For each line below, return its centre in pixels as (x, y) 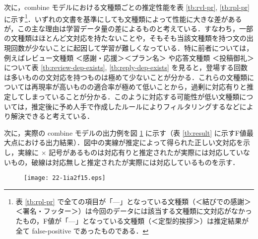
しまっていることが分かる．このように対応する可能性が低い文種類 (132, 96)
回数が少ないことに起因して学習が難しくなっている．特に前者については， (132, 48)
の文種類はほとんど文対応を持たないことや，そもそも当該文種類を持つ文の (125, 38)
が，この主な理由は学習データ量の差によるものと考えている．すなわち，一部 (129, 28)
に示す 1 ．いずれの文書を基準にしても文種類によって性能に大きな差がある (123, 18)
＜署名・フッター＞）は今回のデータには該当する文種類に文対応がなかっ (134, 211)
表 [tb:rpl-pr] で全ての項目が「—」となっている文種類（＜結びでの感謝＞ (133, 201)
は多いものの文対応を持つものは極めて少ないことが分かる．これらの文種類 (126, 77)
